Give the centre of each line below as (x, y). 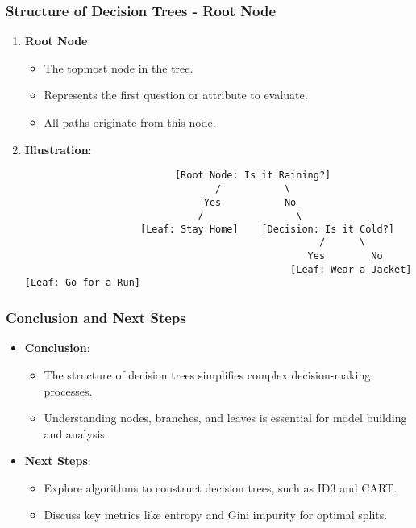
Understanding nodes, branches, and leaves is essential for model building (225, 418)
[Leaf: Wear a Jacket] (351, 269)
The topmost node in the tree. (119, 67)
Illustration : (58, 149)
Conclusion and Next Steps (96, 318)
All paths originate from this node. (130, 122)
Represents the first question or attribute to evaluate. (176, 95)
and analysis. (76, 433)
